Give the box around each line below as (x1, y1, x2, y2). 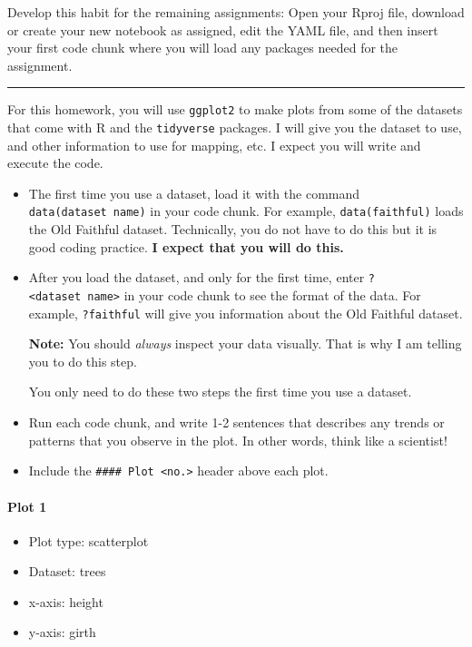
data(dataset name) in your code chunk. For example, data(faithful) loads (28, 201, 464, 221)
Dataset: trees (28, 562, 106, 581)
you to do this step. (28, 351, 137, 370)
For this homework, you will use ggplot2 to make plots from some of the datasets (7, 100, 463, 119)
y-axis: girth (28, 622, 96, 642)
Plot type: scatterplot (28, 531, 149, 550)
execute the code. (7, 153, 103, 172)
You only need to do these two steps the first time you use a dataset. (28, 382, 412, 401)
